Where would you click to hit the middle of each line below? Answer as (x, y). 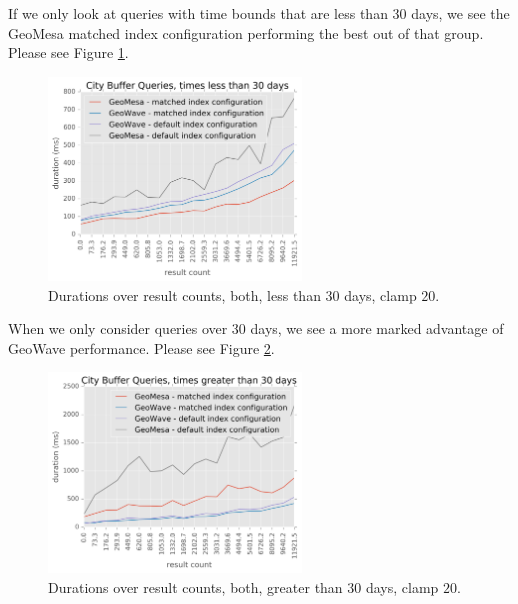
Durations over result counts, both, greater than (195, 586)
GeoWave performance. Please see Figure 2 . (141, 347)
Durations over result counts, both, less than (184, 294)
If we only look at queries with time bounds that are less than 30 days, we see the (259, 13)
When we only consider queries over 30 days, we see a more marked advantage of (256, 328)
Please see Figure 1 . (68, 52)
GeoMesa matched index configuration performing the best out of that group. (246, 32)
